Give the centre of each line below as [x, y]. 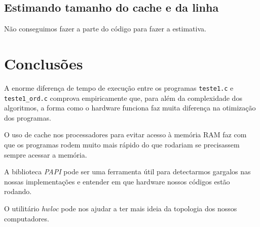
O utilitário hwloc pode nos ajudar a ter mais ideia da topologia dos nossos [121, 208]
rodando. [18, 191]
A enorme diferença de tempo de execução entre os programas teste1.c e [119, 87]
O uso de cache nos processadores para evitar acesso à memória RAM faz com [125, 135]
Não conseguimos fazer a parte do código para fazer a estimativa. [105, 29]
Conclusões [44, 63]
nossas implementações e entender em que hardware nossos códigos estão [117, 181]
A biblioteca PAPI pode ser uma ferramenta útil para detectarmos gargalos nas [127, 172]
